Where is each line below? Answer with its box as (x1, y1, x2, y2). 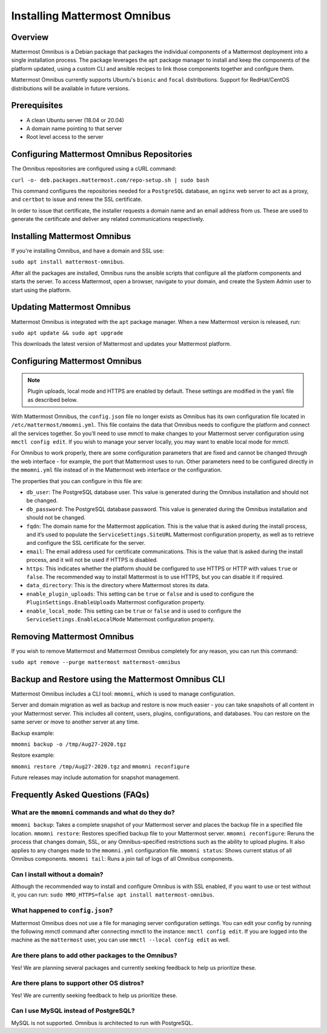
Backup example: (11, 729, 54, 737)
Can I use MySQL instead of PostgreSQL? (11, 1007, 136, 1015)
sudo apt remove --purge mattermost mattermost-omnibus (11, 659, 181, 666)
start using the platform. (11, 286, 71, 294)
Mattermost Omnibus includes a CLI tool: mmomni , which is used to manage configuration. (11, 690, 236, 697)
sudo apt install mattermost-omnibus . (11, 258, 125, 266)
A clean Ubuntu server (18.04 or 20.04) (26, 116, 124, 123)
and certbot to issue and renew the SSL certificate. (11, 196, 142, 203)
